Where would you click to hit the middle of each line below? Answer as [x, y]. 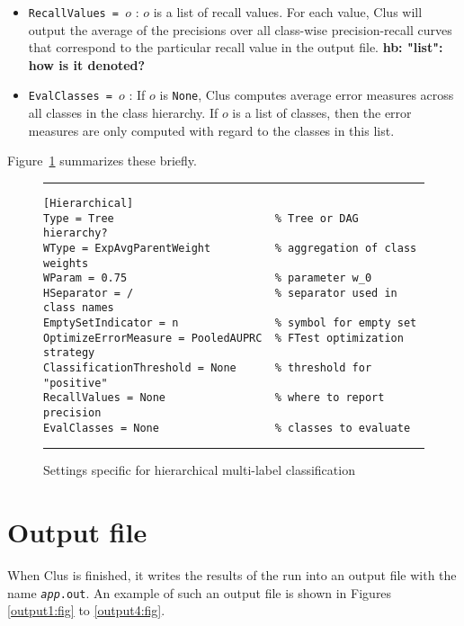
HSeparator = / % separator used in [220, 293]
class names [79, 308]
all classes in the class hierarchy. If [123, 113]
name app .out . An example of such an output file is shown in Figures [200, 592]
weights [66, 263]
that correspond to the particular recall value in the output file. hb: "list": [236, 47]
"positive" [76, 383]
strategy [69, 353]
